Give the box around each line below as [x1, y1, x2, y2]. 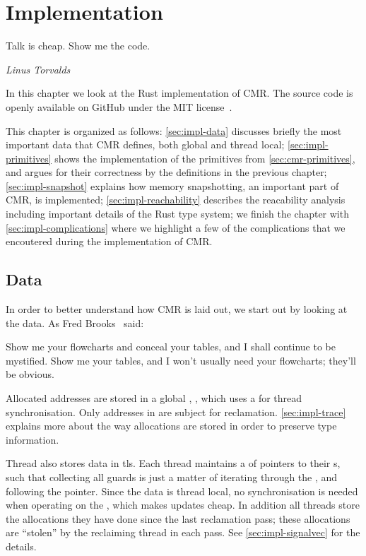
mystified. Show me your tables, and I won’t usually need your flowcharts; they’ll [6, 353, 356, 367]
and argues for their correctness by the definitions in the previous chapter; [6, 165, 327, 179]
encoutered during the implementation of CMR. [6, 234, 213, 249]
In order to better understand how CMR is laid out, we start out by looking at [6, 302, 348, 317]
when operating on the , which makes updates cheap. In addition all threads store [6, 497, 360, 512]
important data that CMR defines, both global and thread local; [6, 137, 285, 152]
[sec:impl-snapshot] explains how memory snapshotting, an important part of [6, 178, 339, 193]
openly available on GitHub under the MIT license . [6, 99, 232, 114]
